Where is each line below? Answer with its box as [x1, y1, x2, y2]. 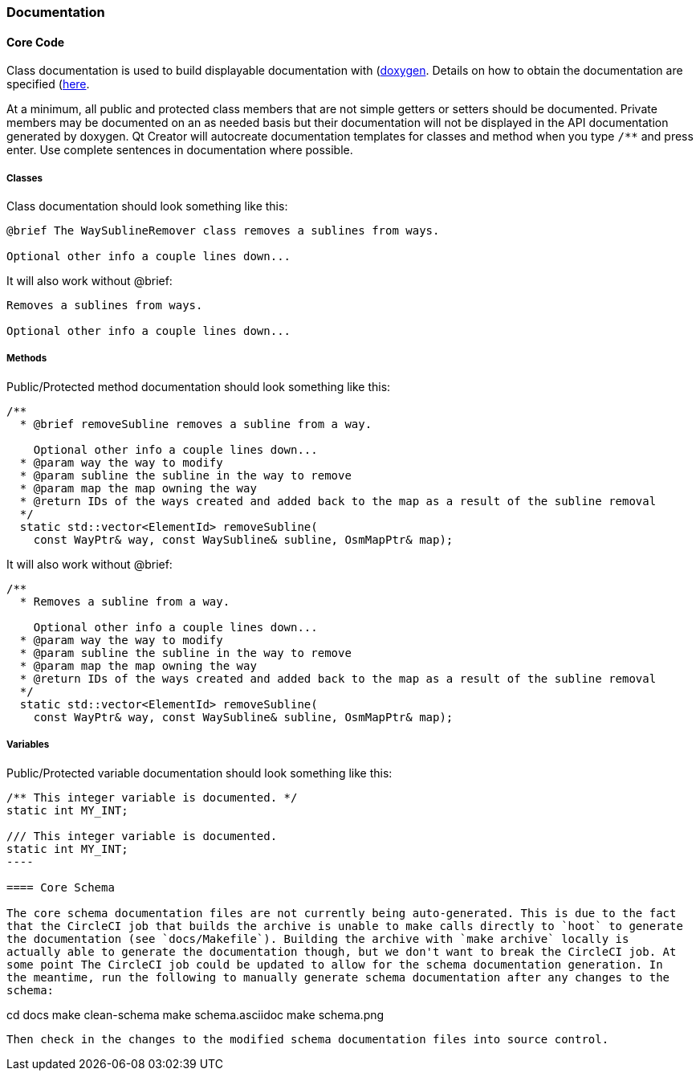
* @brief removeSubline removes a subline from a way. [19, 417, 372, 430]
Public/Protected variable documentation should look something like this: [6, 765, 393, 780]
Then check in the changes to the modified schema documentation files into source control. [6, 1032, 609, 1046]
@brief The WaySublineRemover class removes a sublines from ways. [6, 224, 440, 237]
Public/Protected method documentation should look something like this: [6, 379, 391, 394]
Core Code [6, 35, 65, 49]
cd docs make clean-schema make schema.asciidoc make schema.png [6, 1007, 385, 1022]
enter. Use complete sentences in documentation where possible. [6, 143, 353, 157]
